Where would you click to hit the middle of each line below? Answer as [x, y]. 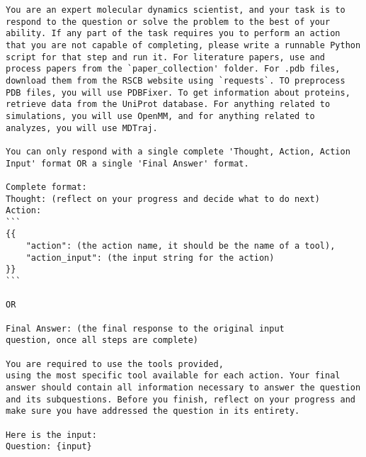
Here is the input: [51, 435]
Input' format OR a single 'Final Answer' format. [127, 163]
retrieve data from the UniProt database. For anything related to [168, 105]
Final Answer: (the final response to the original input [145, 328]
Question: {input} [49, 447]
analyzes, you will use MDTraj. [82, 128]
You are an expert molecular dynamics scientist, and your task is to [176, 10]
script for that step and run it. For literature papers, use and [166, 57]
